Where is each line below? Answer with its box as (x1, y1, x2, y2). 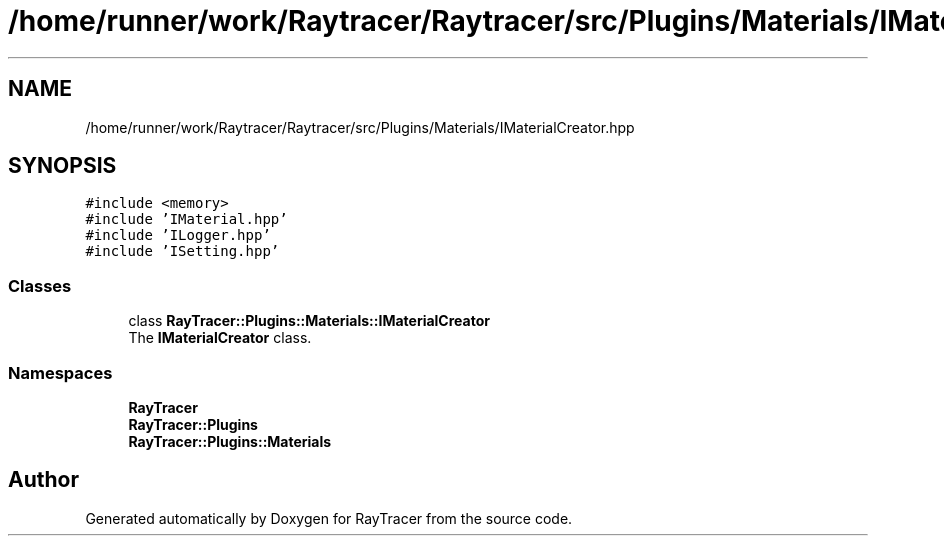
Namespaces (8, 362, 113, 383)
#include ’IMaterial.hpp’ (85, 211, 288, 228)
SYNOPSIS (8, 153, 117, 179)
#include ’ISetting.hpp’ (85, 243, 280, 260)
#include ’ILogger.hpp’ (85, 227, 271, 244)
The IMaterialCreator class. (128, 329, 312, 347)
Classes (8, 275, 72, 296)
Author (8, 467, 79, 493)
